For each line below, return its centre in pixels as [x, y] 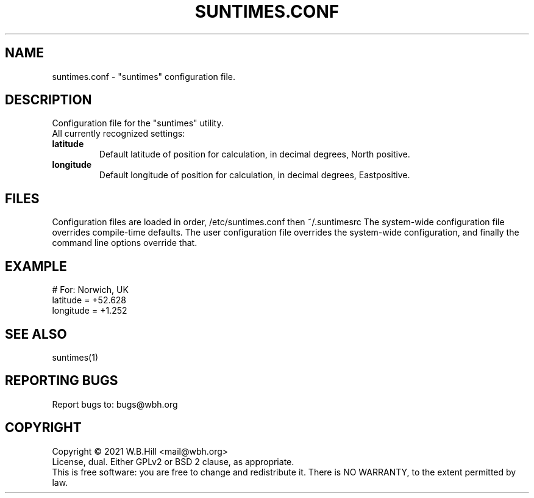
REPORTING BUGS [62, 381]
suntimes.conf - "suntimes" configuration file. [144, 76]
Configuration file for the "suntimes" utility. [138, 123]
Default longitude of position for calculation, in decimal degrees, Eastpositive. [255, 175]
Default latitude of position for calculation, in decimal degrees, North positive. [255, 154]
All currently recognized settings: [119, 134]
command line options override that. [125, 243]
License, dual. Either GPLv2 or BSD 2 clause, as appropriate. [173, 461]
